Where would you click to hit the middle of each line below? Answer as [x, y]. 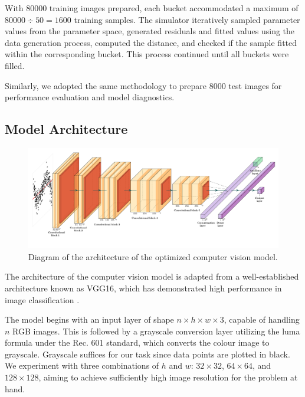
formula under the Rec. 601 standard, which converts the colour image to [137, 342]
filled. [15, 65]
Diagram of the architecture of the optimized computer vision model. [153, 256]
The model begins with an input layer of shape [89, 319]
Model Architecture [66, 129]
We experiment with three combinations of [82, 365]
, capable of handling [262, 319]
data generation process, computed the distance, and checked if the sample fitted [151, 42]
